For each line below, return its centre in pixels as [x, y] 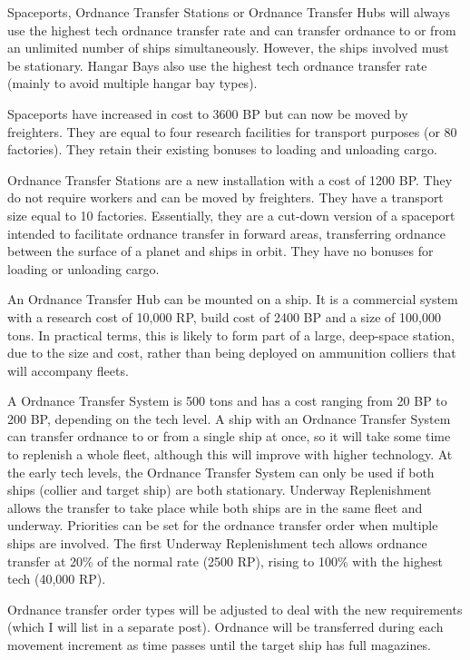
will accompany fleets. [68, 370]
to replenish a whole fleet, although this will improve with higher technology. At [230, 454]
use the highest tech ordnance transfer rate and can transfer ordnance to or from [232, 30]
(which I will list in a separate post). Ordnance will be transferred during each [225, 627]
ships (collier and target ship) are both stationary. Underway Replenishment [220, 490]
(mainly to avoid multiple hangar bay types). [132, 83]
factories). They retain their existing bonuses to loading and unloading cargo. [222, 149]
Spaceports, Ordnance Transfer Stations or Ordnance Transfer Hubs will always [229, 12]
